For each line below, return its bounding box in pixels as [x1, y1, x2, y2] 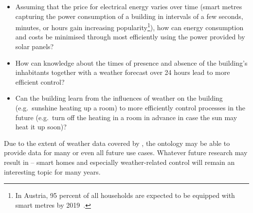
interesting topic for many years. [4, 166, 101, 177]
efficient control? [15, 76, 65, 87]
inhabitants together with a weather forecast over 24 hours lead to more [15, 67, 230, 77]
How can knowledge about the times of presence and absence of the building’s [15, 57, 248, 68]
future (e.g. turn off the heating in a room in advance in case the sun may [15, 112, 237, 122]
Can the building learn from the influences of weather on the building [15, 93, 223, 103]
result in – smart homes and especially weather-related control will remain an [4, 157, 235, 167]
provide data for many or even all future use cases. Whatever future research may [4, 147, 248, 158]
